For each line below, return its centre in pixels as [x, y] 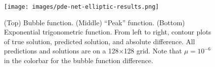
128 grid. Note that [153, 51]
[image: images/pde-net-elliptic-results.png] [81, 7]
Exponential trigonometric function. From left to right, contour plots [108, 32]
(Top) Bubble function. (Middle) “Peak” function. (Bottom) [94, 22]
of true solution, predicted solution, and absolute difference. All [100, 41]
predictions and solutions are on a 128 [61, 51]
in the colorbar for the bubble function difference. [79, 60]
